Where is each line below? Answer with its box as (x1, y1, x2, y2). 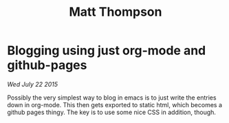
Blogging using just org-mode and (7, 43, 206, 58)
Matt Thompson (69, 4, 162, 20)
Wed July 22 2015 (7, 80, 58, 88)
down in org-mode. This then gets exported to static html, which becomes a (7, 100, 222, 109)
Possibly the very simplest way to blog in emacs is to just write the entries (7, 93, 217, 102)
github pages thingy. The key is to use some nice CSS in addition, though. (7, 108, 217, 116)
